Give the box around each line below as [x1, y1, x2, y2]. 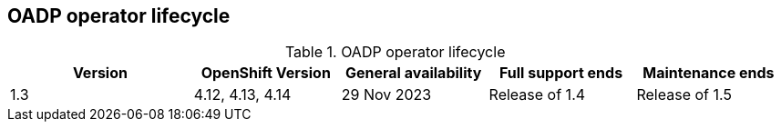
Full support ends [498, 64, 623, 83]
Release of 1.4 [488, 85, 586, 104]
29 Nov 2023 [341, 85, 432, 104]
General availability [344, 64, 482, 83]
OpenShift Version [200, 64, 331, 83]
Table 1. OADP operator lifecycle [284, 43, 506, 62]
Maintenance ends [642, 64, 775, 83]
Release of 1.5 [636, 85, 732, 104]
